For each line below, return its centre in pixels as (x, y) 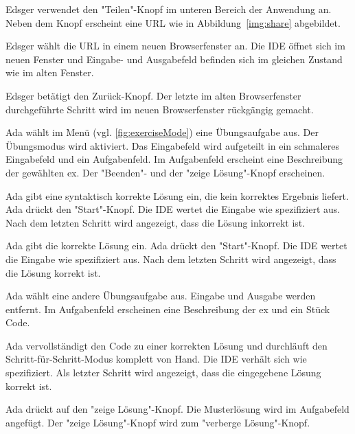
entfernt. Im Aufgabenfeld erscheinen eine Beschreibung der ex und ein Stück (168, 309)
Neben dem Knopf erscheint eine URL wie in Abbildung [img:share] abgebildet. (173, 22)
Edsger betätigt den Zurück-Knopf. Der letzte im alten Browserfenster (153, 95)
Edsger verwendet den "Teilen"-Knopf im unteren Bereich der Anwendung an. (169, 9)
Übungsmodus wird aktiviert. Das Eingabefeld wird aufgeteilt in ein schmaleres (172, 145)
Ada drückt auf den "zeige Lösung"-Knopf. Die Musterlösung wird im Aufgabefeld (177, 409)
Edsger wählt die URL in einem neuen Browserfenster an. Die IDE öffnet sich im (175, 46)
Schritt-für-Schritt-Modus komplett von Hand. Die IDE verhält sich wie (156, 359)
